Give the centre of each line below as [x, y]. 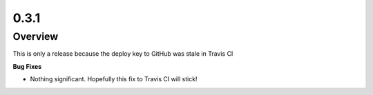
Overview [36, 36]
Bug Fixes [27, 66]
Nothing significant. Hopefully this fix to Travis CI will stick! [114, 79]
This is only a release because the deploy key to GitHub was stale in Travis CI [123, 54]
